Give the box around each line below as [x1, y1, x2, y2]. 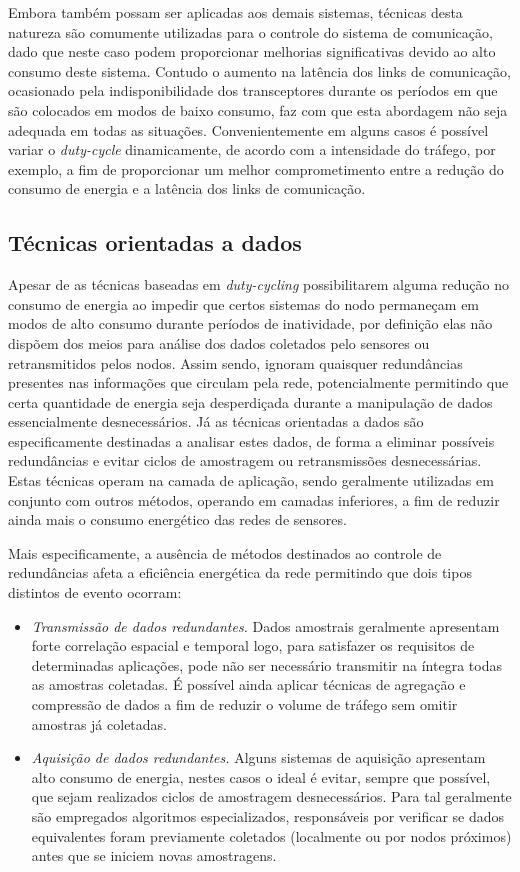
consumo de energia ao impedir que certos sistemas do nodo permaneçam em [8, 293, 480, 314]
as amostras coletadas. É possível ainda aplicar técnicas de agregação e [31, 674, 466, 695]
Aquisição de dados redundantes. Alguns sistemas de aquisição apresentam [31, 747, 486, 768]
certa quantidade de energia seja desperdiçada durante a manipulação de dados [8, 391, 493, 412]
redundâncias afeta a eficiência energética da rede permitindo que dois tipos [8, 562, 472, 583]
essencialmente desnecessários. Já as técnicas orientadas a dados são [8, 411, 424, 432]
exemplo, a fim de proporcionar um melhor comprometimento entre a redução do [8, 158, 504, 179]
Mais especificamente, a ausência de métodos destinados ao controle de [8, 542, 442, 563]
